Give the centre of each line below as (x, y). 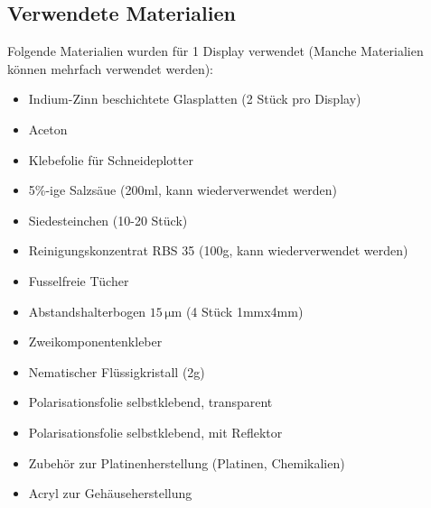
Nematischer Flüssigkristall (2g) (117, 371)
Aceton (48, 129)
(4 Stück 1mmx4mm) (244, 311)
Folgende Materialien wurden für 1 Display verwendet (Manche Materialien (215, 51)
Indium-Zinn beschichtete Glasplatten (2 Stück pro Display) (195, 99)
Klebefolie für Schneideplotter (111, 159)
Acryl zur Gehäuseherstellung (110, 493)
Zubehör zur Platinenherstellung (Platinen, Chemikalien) (187, 462)
